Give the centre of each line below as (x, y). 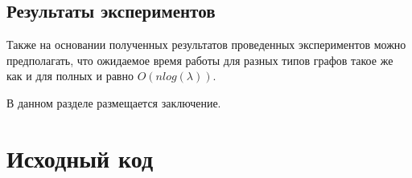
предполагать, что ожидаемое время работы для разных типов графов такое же (200, 60)
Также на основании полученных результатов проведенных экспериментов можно (206, 44)
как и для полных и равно (70, 76)
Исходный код (80, 158)
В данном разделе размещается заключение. (114, 102)
